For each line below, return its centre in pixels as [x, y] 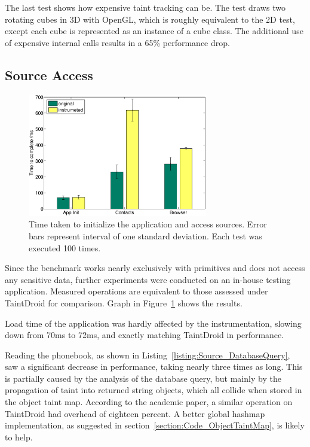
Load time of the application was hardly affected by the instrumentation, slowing [153, 323]
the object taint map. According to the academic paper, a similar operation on [149, 402]
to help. [19, 437]
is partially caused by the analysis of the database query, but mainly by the [143, 378]
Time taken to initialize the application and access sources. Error [148, 224]
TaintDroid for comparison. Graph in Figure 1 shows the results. [124, 302]
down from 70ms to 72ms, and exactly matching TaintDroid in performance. [145, 335]
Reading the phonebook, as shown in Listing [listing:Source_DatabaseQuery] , [148, 355]
